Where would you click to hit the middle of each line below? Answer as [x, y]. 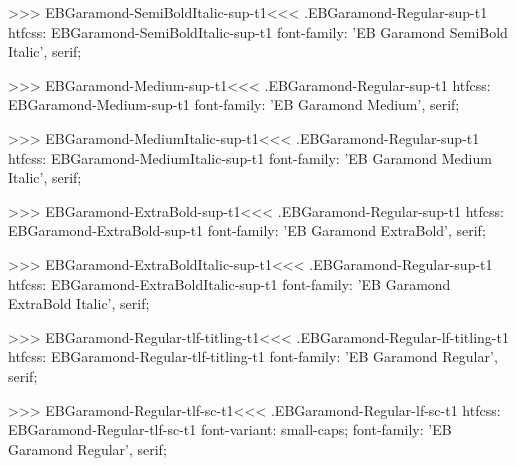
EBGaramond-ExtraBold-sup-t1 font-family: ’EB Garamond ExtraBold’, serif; [247, 230]
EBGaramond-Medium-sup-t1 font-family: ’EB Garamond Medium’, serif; [234, 104]
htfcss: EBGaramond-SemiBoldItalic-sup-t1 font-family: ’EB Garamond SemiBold [258, 31]
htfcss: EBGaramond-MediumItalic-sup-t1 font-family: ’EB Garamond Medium [250, 157]
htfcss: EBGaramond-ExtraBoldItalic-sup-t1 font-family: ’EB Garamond [229, 283]
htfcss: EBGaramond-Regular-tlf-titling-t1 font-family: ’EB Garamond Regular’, [253, 356]
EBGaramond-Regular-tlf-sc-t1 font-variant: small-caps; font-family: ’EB [230, 429]
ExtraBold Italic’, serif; [79, 303]
